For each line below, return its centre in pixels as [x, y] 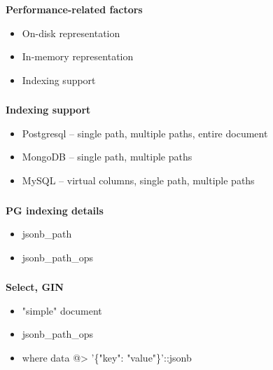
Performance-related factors [74, 9]
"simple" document [62, 310]
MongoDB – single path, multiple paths [107, 157]
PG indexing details [55, 210]
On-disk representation [71, 33]
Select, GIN [35, 287]
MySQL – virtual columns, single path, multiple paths [138, 180]
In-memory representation [78, 56]
